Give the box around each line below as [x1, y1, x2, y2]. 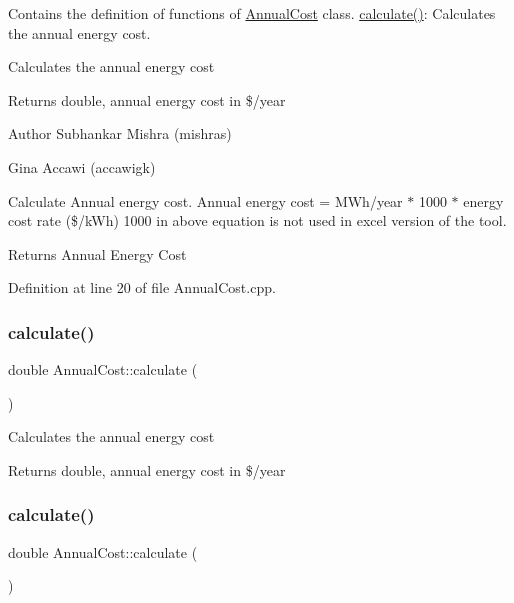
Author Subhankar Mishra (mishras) [8, 123, 232, 144]
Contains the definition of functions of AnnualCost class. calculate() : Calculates [8, 3, 496, 23]
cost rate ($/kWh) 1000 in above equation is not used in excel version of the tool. [8, 210, 507, 231]
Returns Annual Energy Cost [8, 243, 187, 264]
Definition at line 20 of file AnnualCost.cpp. [8, 277, 276, 298]
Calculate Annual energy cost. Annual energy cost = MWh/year [8, 190, 403, 211]
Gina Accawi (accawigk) [8, 156, 156, 177]
